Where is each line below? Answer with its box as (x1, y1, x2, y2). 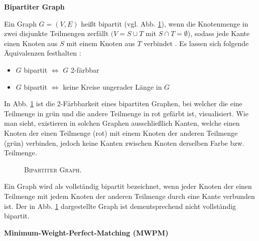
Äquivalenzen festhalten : (4, 48, 81, 58)
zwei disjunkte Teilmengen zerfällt (4, 28, 109, 39)
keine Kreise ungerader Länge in (63, 81, 162, 92)
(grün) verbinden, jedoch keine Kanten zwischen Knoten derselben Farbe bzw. (4, 137, 244, 148)
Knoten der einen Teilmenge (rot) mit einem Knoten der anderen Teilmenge (4, 127, 238, 138)
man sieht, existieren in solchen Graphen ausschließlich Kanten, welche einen (4, 118, 240, 128)
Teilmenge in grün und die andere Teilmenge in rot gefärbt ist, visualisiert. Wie (4, 108, 248, 118)
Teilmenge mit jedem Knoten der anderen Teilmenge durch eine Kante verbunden (4, 190, 255, 201)
